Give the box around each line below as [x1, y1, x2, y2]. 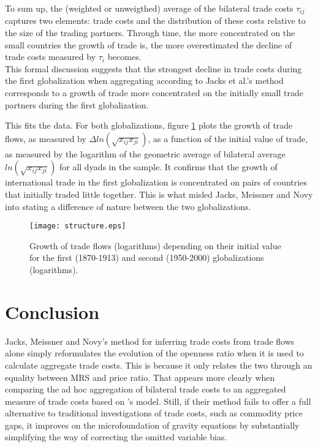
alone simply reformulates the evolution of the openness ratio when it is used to [5, 347, 304, 359]
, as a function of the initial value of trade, [148, 132, 308, 145]
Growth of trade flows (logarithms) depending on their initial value [29, 239, 281, 252]
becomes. [107, 50, 142, 63]
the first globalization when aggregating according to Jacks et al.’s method [5, 74, 284, 87]
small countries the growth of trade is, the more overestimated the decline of [5, 38, 292, 51]
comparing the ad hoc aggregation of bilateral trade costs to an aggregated [5, 383, 286, 396]
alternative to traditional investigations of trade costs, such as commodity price [5, 407, 303, 419]
